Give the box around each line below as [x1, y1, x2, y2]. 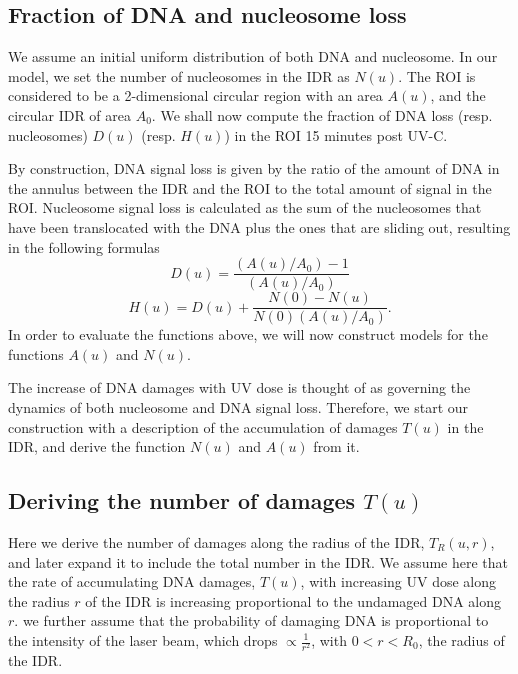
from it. [313, 436, 360, 457]
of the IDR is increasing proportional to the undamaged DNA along [85, 590, 502, 611]
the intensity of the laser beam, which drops [8, 630, 278, 650]
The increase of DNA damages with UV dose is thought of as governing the [8, 377, 471, 398]
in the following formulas [8, 236, 160, 257]
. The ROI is [398, 65, 476, 86]
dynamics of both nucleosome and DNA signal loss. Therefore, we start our [8, 397, 469, 418]
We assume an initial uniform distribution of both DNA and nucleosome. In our [8, 46, 498, 67]
